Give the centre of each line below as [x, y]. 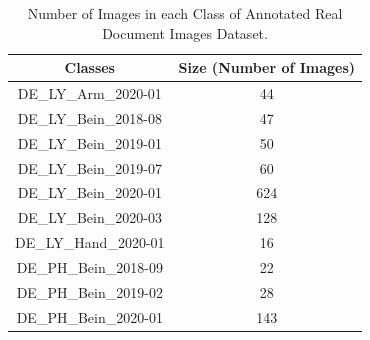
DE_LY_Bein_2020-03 [89, 217]
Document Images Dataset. [185, 32]
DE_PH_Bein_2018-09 [89, 266]
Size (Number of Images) [267, 67]
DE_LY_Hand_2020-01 [90, 242]
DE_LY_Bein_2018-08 [89, 117]
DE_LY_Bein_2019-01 [89, 142]
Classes [89, 67]
